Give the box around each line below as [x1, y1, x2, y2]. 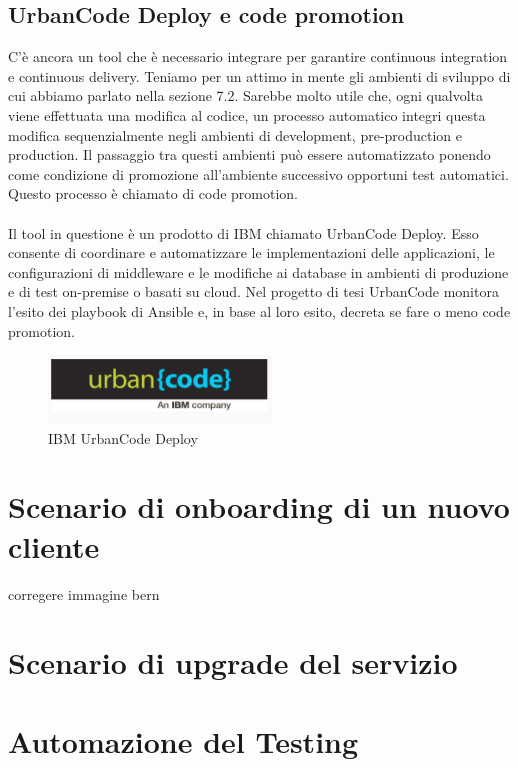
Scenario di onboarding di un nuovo [8, 486, 510, 527]
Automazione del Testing [8, 720, 359, 761]
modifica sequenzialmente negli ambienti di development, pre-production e [8, 124, 462, 145]
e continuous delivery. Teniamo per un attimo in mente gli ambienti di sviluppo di [8, 65, 511, 86]
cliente [8, 525, 100, 566]
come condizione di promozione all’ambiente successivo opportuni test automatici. [8, 163, 509, 184]
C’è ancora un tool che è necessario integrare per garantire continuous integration [8, 46, 508, 67]
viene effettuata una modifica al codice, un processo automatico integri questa [8, 104, 486, 125]
